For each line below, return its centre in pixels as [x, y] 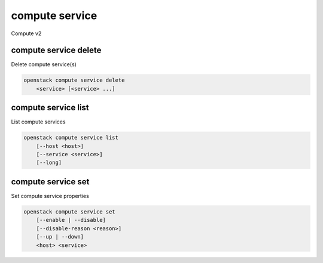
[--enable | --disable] [71, 220]
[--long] [49, 163]
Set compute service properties [50, 196]
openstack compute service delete [74, 80]
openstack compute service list [71, 138]
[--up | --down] [60, 237]
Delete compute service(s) [44, 64]
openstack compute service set [70, 211]
